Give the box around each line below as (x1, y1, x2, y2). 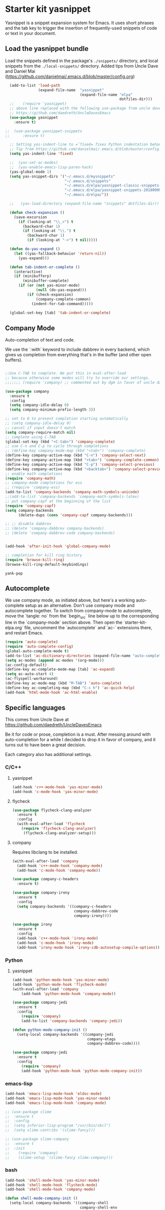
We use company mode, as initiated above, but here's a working (5, 597, 135, 603)
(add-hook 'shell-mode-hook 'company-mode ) (5, 1187, 96, 1192)
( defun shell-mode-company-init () (5, 1196, 78, 1201)
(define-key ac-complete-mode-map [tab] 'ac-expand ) (5, 667, 115, 672)
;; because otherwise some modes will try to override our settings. (5, 376, 151, 380)
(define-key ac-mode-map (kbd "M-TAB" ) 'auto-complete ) (5, 681, 122, 686)
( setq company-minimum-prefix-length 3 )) (9, 407, 96, 413)
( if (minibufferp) (14, 274, 52, 279)
